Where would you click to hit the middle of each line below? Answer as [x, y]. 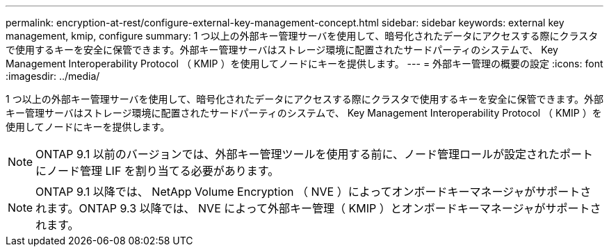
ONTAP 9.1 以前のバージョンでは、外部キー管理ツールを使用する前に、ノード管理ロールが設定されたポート [315, 154]
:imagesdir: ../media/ [53, 76]
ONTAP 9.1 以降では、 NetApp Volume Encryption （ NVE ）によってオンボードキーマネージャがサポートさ [314, 192]
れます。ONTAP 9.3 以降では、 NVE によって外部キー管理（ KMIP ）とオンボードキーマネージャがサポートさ [318, 208]
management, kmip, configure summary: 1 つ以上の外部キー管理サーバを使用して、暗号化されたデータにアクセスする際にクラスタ [302, 36]
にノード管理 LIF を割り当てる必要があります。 [157, 171]
